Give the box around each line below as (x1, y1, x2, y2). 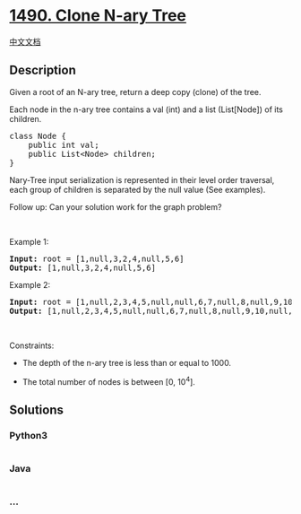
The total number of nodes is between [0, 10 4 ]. (21, 374, 195, 387)
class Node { (9, 131, 67, 141)
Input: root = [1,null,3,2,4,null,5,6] (9, 253, 185, 264)
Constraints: (9, 340, 55, 351)
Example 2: (9, 279, 51, 290)
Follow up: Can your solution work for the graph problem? (9, 201, 222, 212)
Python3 (9, 429, 47, 441)
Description (9, 63, 76, 78)
